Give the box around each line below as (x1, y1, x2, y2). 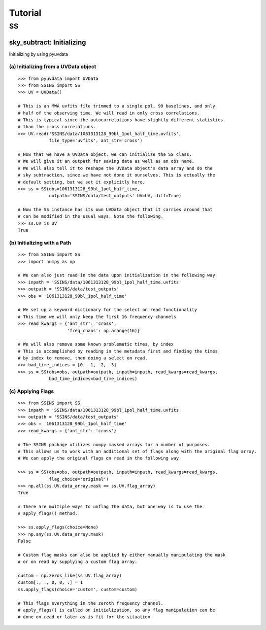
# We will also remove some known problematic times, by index (18, 342, 174, 347)
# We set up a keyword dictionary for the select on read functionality (18, 307, 197, 313)
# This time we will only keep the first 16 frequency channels (18, 314, 177, 319)
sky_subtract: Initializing (9, 38, 86, 46)
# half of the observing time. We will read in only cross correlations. (18, 110, 200, 116)
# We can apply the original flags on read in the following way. (18, 455, 182, 461)
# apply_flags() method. (18, 511, 78, 516)
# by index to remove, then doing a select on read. (18, 355, 148, 361)
